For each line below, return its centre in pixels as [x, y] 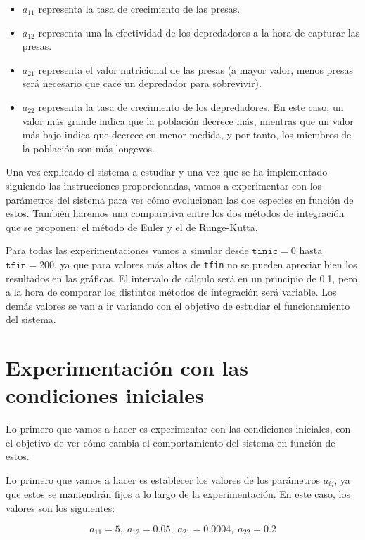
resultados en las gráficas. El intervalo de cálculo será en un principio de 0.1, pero [181, 278]
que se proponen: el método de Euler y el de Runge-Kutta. [132, 226]
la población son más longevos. [88, 148]
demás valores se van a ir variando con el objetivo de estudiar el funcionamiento [178, 305]
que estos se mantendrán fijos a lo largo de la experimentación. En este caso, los [178, 494]
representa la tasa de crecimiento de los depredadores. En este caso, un [191, 106]
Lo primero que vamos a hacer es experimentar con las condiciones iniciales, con [178, 429]
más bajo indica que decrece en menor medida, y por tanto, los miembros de [187, 134]
